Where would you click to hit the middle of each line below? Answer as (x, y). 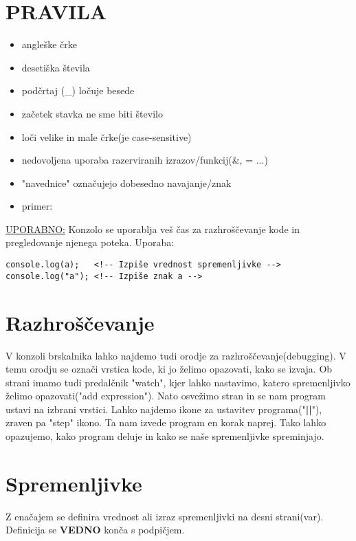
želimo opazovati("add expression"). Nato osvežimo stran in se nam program (166, 396)
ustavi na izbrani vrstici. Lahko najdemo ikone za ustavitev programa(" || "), (164, 409)
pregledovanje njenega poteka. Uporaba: (90, 242)
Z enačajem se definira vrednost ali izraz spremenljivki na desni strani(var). (165, 516)
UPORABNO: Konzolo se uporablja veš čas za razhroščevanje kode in (153, 229)
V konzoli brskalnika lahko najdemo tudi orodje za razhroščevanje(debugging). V (176, 355)
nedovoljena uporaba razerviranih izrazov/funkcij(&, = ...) (145, 160)
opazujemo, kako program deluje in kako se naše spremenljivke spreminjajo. (165, 436)
